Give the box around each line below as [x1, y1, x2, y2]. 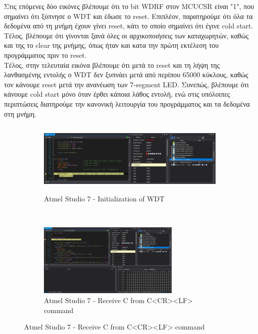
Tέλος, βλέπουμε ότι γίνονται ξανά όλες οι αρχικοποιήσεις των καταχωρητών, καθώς [4, 30, 249, 40]
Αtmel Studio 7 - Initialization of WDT [44, 193, 165, 203]
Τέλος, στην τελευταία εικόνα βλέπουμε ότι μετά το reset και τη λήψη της [4, 59, 220, 70]
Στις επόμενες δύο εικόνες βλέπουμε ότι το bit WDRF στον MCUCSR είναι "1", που [4, 1, 254, 11]
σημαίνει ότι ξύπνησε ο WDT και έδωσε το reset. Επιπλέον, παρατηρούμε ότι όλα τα [4, 10, 253, 21]
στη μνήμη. [4, 108, 37, 119]
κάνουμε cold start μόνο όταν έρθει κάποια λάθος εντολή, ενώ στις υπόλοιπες [4, 89, 230, 99]
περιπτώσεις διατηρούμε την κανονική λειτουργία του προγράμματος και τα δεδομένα [4, 98, 250, 109]
